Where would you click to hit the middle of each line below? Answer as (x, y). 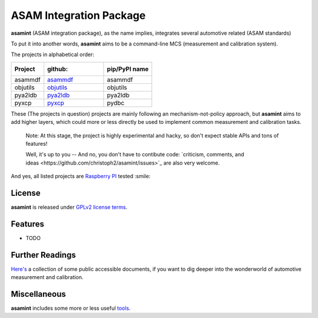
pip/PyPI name (128, 69)
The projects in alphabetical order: (52, 55)
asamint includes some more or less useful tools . (71, 308)
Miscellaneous (38, 294)
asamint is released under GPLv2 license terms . (69, 207)
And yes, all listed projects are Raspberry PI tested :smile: (81, 176)
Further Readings (43, 255)
